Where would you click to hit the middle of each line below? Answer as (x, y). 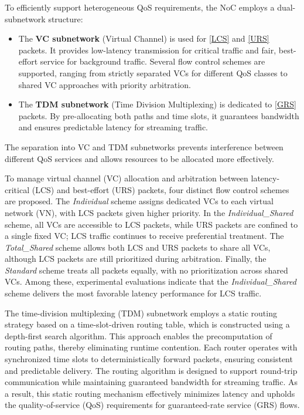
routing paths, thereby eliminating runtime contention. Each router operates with (151, 347)
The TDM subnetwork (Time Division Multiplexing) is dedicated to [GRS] (157, 104)
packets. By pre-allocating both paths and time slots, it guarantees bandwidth (159, 115)
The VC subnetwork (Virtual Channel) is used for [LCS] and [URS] (144, 38)
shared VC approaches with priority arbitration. (105, 84)
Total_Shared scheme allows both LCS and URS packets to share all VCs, (138, 247)
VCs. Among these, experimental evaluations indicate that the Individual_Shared (151, 281)
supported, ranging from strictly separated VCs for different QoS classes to (153, 72)
